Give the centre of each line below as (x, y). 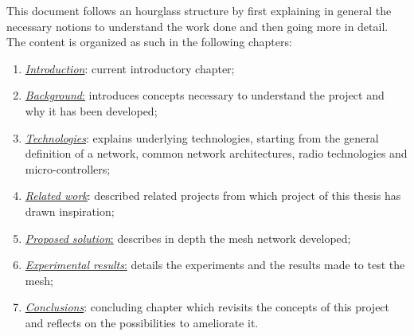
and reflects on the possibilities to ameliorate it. (142, 322)
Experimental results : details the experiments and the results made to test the (215, 265)
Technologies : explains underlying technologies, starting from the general (202, 137)
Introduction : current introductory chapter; (130, 68)
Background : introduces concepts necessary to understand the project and (205, 95)
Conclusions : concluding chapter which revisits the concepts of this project (207, 307)
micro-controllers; (68, 168)
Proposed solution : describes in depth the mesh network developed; (188, 238)
